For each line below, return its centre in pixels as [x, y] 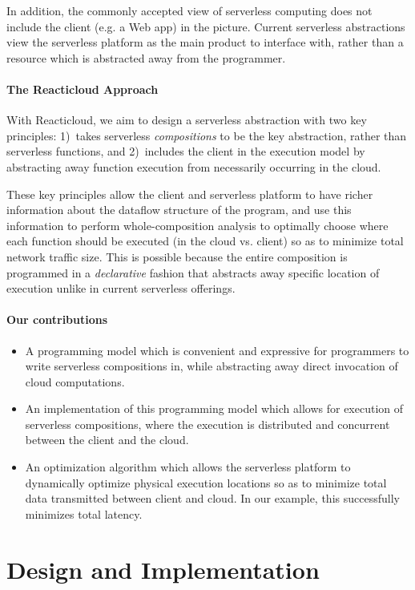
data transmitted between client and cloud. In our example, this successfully [212, 498]
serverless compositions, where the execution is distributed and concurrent [207, 424]
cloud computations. [75, 381]
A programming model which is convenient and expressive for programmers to [217, 350]
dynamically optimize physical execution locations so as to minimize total [206, 482]
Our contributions [57, 319]
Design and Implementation [163, 569]
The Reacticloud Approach [83, 89]
